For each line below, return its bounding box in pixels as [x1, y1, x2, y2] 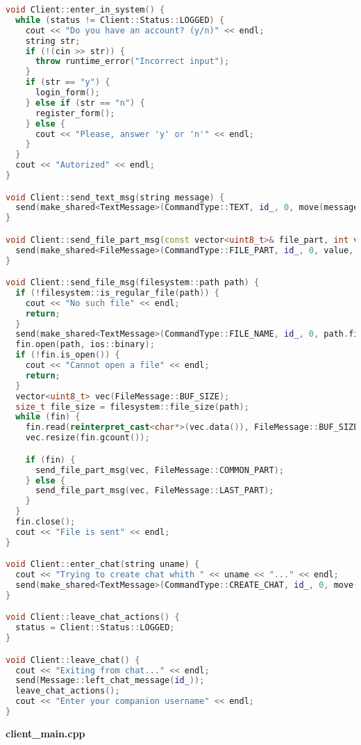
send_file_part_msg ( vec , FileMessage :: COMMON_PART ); [35, 465, 284, 475]
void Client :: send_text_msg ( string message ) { [6, 192, 225, 202]
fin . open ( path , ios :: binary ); [15, 339, 155, 350]
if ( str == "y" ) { [25, 77, 110, 88]
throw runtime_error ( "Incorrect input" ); [35, 56, 230, 67]
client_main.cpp [6, 726, 85, 740]
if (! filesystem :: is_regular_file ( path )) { [15, 287, 219, 298]
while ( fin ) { [15, 412, 81, 422]
